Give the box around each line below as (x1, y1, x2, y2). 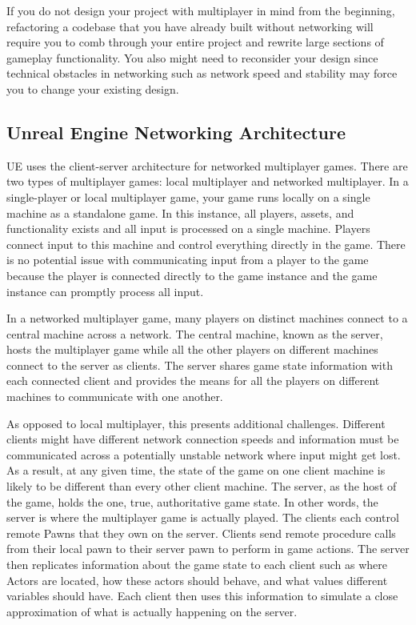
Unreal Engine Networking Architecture (6, 119, 346, 144)
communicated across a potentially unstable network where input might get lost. (6, 446, 401, 463)
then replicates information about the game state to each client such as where (6, 556, 387, 573)
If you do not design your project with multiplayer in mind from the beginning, (6, 2, 395, 18)
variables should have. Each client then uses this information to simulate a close (6, 587, 398, 604)
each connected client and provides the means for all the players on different (6, 372, 380, 389)
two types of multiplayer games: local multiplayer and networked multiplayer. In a (6, 173, 409, 190)
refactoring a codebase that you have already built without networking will (6, 18, 374, 34)
